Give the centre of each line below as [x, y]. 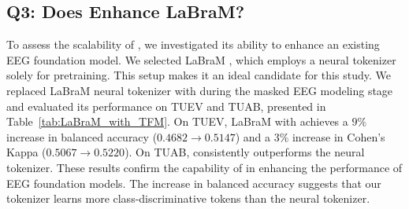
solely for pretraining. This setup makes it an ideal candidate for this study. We [199, 75]
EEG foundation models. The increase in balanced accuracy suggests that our [194, 183]
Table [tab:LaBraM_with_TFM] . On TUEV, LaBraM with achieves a [177, 121]
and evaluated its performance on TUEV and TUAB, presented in [166, 106]
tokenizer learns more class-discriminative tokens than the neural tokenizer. [188, 198]
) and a [253, 136]
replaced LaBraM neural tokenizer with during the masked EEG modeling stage [200, 90]
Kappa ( [26, 152]
